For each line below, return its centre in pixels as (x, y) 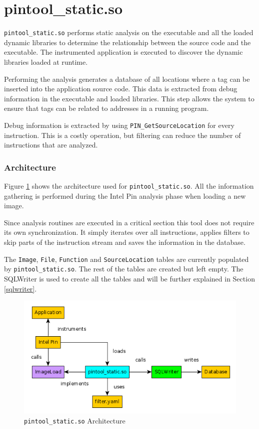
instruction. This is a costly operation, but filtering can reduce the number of (122, 135)
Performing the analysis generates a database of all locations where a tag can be (127, 79)
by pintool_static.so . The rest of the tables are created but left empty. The (124, 269)
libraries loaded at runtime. (46, 61)
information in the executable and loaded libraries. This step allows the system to (129, 98)
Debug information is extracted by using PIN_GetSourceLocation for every (119, 125)
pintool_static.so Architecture (75, 420)
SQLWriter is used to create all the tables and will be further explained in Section (129, 278)
